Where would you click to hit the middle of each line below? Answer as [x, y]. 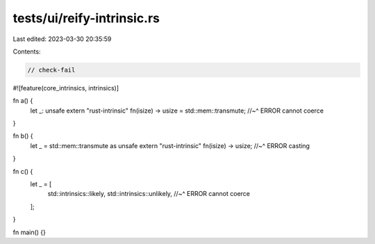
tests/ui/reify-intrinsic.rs [86, 18]
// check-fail [51, 70]
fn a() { [23, 101]
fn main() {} [30, 232]
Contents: [27, 51]
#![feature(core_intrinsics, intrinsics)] [66, 88]
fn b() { [23, 136]
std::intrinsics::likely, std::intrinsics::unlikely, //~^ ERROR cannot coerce [149, 194]
